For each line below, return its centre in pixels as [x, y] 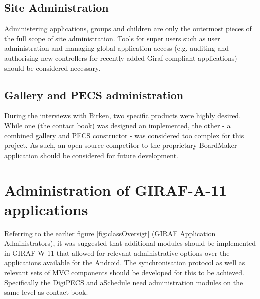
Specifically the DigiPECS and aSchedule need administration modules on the [124, 282]
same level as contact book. [46, 292]
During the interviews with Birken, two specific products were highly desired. [123, 116]
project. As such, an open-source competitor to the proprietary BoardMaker [121, 145]
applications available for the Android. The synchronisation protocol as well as [125, 263]
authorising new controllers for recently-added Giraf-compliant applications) [121, 57]
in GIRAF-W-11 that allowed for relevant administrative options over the [117, 253]
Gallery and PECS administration [94, 95]
